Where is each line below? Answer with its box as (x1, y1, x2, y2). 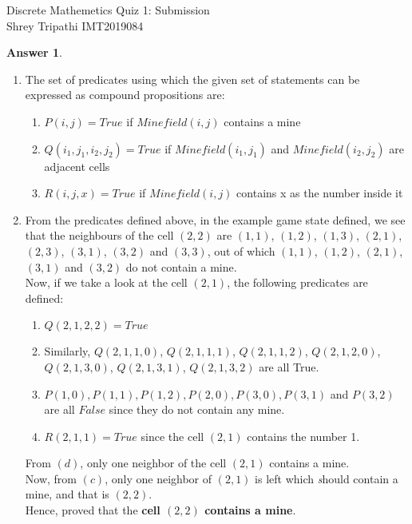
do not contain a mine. (125, 258, 237, 275)
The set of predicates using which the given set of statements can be (25, 70, 360, 87)
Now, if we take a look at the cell (25, 274, 188, 291)
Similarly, (44, 343, 91, 359)
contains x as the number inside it (236, 185, 403, 201)
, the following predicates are (227, 274, 368, 291)
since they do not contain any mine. (109, 401, 285, 418)
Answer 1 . (6, 44, 62, 61)
